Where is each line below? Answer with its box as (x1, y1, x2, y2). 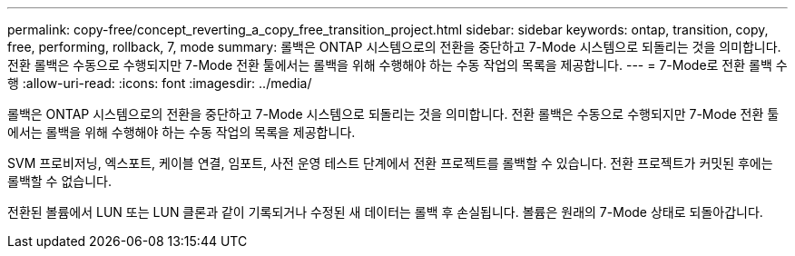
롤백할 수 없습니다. (7, 173, 112, 189)
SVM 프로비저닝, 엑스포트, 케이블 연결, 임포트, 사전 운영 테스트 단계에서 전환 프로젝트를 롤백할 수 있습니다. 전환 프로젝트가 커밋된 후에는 (7, 155, 773, 171)
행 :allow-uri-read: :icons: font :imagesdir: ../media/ (7, 75, 312, 91)
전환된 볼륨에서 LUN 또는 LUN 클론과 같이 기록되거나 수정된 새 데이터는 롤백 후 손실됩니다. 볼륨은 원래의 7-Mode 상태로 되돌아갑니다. (7, 204, 763, 220)
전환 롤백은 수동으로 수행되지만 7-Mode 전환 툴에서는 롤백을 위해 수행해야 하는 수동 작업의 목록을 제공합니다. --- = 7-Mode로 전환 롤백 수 (7, 57, 788, 73)
